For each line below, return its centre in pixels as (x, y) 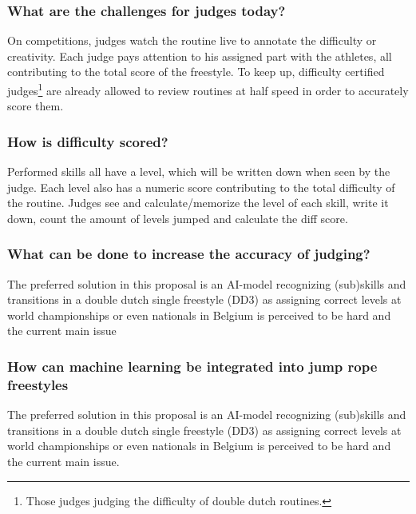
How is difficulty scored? (88, 141)
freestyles (38, 384)
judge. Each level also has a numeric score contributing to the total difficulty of (201, 187)
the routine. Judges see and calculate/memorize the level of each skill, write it (198, 203)
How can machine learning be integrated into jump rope (192, 366)
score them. (36, 106)
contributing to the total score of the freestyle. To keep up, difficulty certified (196, 72)
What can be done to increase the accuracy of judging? (189, 254)
